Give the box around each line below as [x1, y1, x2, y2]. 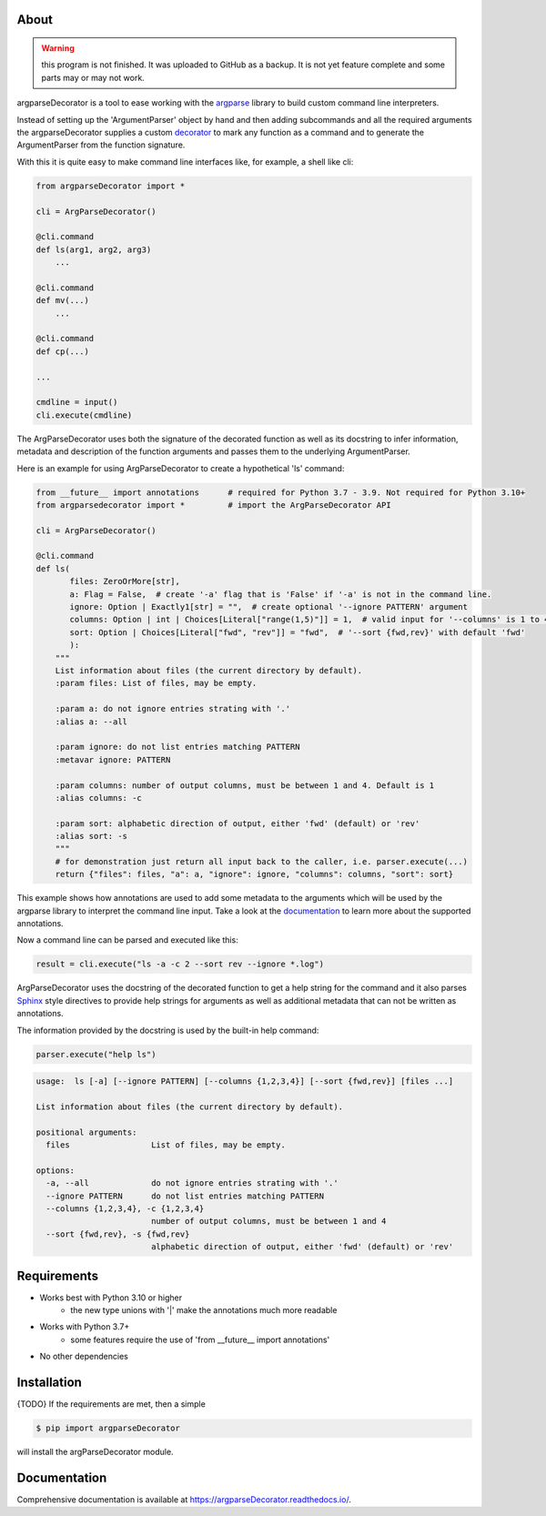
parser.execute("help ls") [35, 1049, 157, 1059]
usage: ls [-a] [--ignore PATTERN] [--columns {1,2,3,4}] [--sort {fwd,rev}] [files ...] [35, 1076, 454, 1086]
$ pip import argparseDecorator [35, 1423, 181, 1433]
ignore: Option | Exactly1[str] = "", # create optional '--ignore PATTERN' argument [69, 601, 469, 612]
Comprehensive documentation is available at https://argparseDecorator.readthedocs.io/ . [16, 1494, 352, 1505]
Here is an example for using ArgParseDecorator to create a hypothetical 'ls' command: [16, 462, 345, 473]
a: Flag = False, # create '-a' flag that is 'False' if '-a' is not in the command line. [69, 589, 492, 600]
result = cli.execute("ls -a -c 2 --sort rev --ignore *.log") [35, 959, 325, 969]
